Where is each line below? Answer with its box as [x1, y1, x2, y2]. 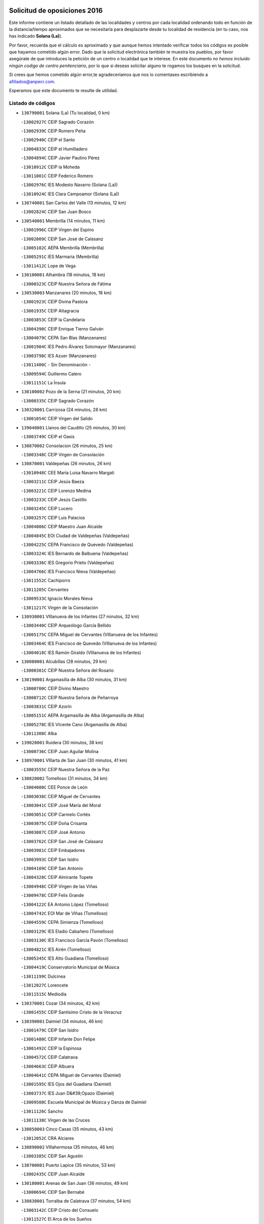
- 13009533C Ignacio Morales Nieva [21, 595, 93, 602]
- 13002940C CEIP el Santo [21, 137, 75, 143]
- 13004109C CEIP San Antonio [21, 865, 83, 871]
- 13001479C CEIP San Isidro [21, 1027, 79, 1033]
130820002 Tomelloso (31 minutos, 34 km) [21, 776, 108, 781]
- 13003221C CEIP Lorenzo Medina [21, 488, 91, 494]
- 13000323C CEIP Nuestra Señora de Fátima [21, 281, 111, 286]
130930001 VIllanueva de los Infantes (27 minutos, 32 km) [21, 613, 139, 619]
